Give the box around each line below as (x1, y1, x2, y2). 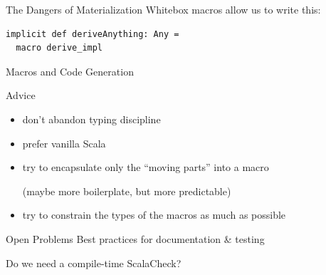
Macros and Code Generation (6, 63, 134, 78)
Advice (6, 88, 36, 103)
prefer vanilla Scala (22, 135, 106, 150)
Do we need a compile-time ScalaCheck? (6, 255, 182, 270)
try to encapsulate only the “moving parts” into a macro (22, 160, 269, 175)
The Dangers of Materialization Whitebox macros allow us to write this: (6, 2, 321, 16)
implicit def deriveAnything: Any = (6, 28, 179, 39)
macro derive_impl (16, 43, 103, 53)
